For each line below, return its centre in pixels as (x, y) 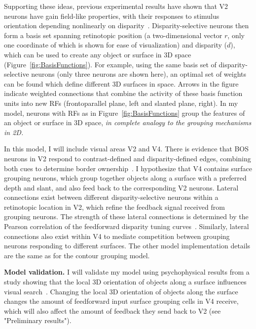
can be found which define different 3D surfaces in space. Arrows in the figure (121, 83)
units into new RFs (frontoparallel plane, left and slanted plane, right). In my (121, 103)
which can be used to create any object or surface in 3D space (98, 54)
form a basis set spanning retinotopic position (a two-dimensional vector (113, 35)
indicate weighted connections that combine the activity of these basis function (123, 93)
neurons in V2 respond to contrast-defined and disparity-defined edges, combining (128, 158)
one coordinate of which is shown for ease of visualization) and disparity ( (116, 45)
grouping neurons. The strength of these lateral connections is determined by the (126, 216)
